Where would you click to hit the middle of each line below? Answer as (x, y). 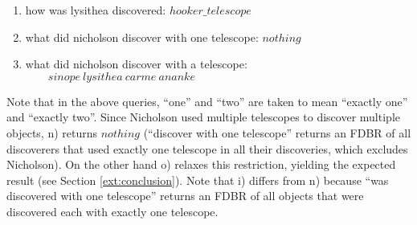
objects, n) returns (52, 132)
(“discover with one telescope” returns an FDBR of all (277, 132)
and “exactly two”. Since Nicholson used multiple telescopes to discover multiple (203, 117)
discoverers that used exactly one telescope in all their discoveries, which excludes (207, 148)
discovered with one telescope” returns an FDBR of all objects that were (185, 196)
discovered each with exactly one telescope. (112, 211)
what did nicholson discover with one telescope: (142, 37)
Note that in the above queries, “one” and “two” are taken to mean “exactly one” (207, 101)
